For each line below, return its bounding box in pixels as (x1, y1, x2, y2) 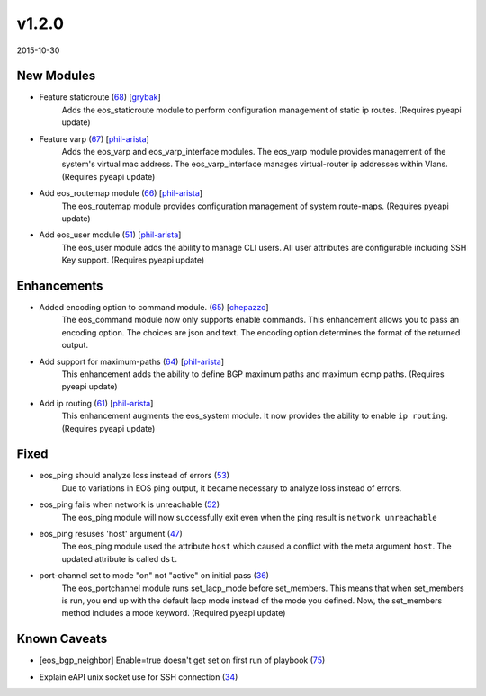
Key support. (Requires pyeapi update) (61, 254, 205, 265)
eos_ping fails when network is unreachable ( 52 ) (39, 499, 220, 510)
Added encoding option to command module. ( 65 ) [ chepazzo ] (39, 302, 269, 313)
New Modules (16, 68, 96, 84)
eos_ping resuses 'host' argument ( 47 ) (39, 529, 184, 540)
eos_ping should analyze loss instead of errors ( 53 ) (39, 470, 229, 481)
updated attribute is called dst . (61, 553, 178, 564)
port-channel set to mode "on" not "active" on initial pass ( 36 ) (39, 570, 270, 581)
